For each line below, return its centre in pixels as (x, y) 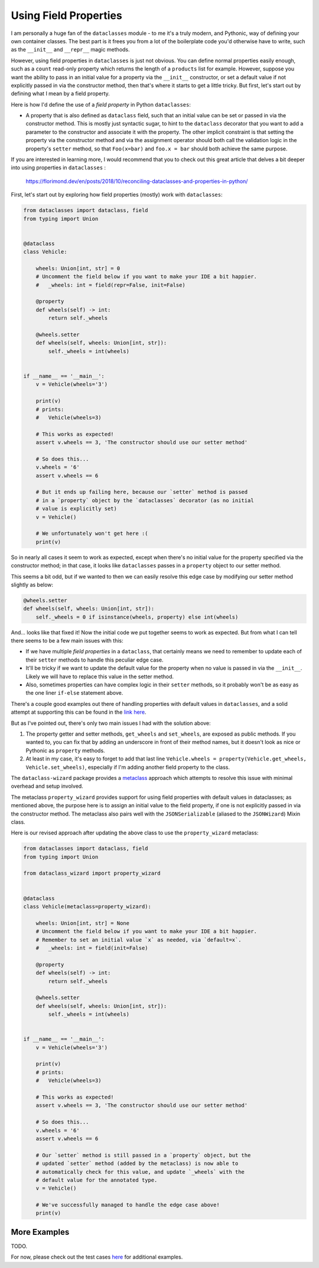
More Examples (40, 1232)
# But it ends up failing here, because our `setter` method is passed (142, 492)
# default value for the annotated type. (97, 1180)
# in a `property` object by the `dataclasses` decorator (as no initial (145, 500)
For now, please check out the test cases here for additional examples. (97, 1257)
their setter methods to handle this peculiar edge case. (95, 660)
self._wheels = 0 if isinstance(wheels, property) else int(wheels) (137, 617)
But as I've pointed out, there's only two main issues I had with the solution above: (111, 723)
